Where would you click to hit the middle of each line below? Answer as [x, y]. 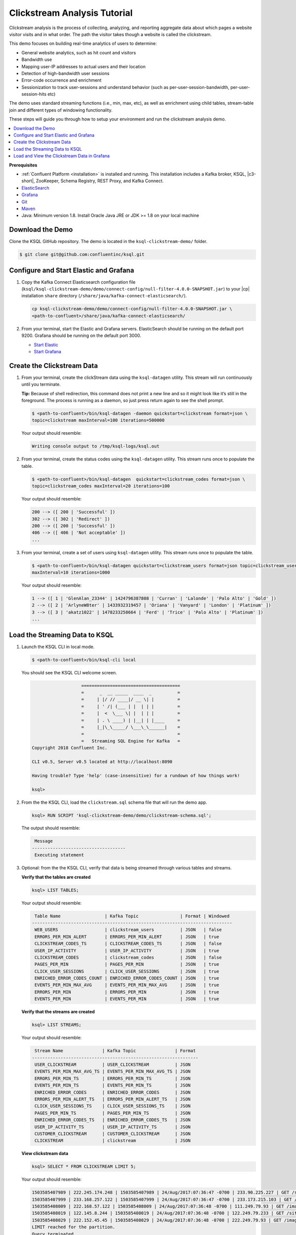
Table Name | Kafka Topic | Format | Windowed [132, 916]
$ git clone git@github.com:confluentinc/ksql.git [82, 255]
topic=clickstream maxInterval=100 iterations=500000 [98, 420]
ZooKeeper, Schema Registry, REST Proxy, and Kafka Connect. [100, 181]
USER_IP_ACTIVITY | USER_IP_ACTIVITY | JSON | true [127, 950]
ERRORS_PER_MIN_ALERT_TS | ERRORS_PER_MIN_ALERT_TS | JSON [113, 1099]
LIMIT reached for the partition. [74, 1227]
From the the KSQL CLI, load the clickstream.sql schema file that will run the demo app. [114, 802]
